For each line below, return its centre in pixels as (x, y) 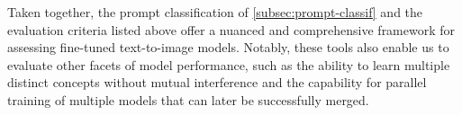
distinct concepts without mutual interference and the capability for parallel (217, 82)
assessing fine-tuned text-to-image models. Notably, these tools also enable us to (228, 47)
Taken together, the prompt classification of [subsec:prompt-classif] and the (215, 12)
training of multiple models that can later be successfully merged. (188, 99)
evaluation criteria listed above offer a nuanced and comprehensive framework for (231, 29)
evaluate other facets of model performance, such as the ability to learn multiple (229, 64)
